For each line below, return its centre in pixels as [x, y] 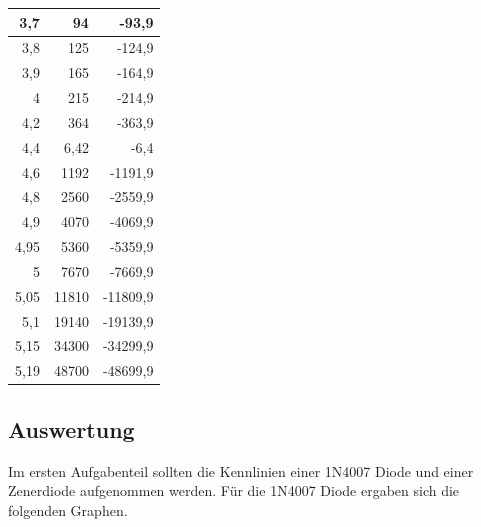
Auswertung [71, 428]
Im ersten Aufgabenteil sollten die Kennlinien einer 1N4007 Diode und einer [241, 470]
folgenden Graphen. [68, 509]
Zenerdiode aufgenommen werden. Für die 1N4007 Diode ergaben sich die [234, 490]
